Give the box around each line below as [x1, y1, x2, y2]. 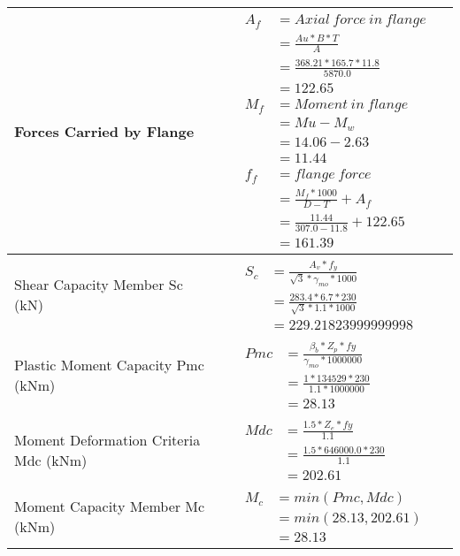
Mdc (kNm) [14, 449, 88, 470]
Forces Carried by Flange [14, 120, 195, 141]
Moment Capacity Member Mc [14, 496, 205, 517]
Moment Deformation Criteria [14, 429, 201, 450]
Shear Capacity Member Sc [14, 274, 183, 295]
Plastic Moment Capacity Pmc [14, 354, 204, 376]
